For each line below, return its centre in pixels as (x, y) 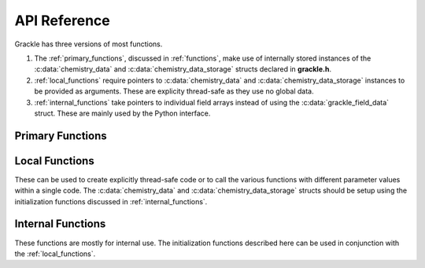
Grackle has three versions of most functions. (89, 44)
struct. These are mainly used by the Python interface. (122, 113)
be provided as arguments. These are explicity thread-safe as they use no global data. (174, 91)
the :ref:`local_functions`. (55, 253)
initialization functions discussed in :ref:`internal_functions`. (111, 201)
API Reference (62, 20)
